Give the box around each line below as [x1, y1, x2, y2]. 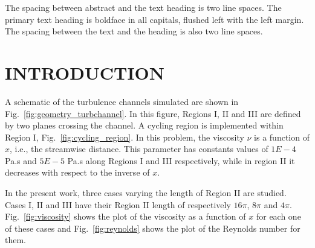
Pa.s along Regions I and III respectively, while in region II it [67, 154, 295, 167]
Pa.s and [5, 154, 37, 167]
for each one [256, 210, 301, 223]
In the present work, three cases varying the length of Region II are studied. [5, 186, 287, 199]
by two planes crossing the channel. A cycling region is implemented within [5, 119, 284, 132]
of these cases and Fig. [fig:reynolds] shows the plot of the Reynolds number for [5, 221, 300, 234]
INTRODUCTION [5, 60, 165, 84]
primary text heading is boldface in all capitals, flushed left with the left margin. [5, 13, 304, 25]
